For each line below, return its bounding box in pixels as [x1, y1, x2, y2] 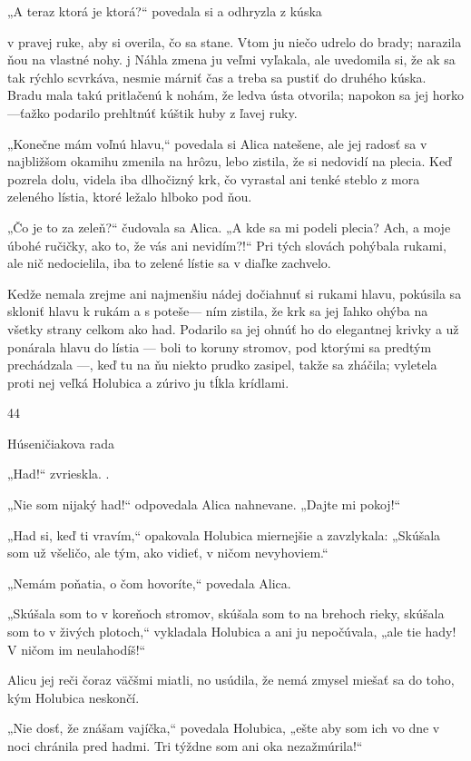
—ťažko [7, 103, 50, 122]
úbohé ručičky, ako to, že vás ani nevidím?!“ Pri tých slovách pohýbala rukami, [7, 235, 446, 254]
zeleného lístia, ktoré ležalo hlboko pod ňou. [7, 187, 252, 206]
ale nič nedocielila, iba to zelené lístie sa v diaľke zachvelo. [7, 253, 331, 272]
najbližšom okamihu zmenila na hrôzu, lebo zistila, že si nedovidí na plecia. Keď [7, 152, 452, 171]
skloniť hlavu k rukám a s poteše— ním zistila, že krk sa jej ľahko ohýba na [7, 301, 428, 321]
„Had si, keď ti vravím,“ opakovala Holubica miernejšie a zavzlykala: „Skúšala [7, 525, 441, 544]
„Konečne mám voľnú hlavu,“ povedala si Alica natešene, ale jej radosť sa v [7, 133, 427, 153]
